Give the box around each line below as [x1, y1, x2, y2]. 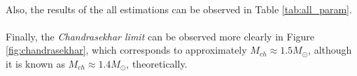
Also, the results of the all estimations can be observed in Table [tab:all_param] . [6, 1, 352, 16]
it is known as [6, 56, 65, 70]
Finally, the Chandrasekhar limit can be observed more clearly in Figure [6, 29, 315, 43]
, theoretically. [126, 56, 188, 70]
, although [308, 43, 352, 57]
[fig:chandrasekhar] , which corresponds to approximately [6, 43, 247, 57]
